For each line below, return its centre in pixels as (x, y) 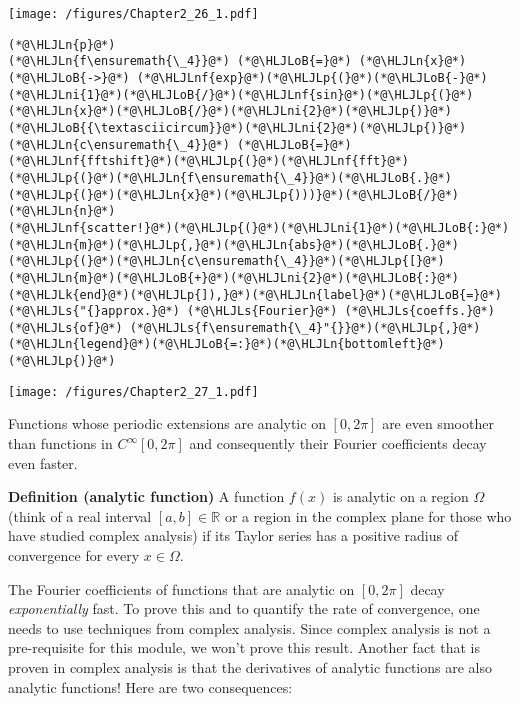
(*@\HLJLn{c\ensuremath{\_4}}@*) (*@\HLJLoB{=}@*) (180, 144)
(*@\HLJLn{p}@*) (62, 44)
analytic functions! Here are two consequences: (150, 686)
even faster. (43, 462)
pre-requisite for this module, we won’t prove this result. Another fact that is (244, 647)
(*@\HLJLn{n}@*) (62, 211)
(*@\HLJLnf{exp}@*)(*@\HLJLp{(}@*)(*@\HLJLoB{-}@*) (312, 77)
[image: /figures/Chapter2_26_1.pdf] (133, 14)
